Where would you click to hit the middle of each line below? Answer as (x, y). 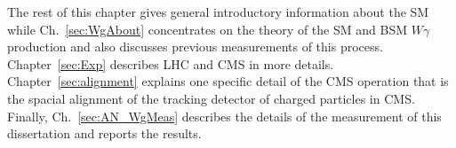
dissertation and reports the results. (104, 133)
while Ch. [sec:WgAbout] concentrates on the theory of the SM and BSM (208, 29)
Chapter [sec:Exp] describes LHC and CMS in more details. (171, 63)
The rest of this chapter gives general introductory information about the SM (218, 12)
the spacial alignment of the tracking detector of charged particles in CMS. (211, 98)
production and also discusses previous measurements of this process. (195, 47)
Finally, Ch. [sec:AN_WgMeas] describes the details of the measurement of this (224, 116)
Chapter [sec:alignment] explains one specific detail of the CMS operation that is (228, 81)
